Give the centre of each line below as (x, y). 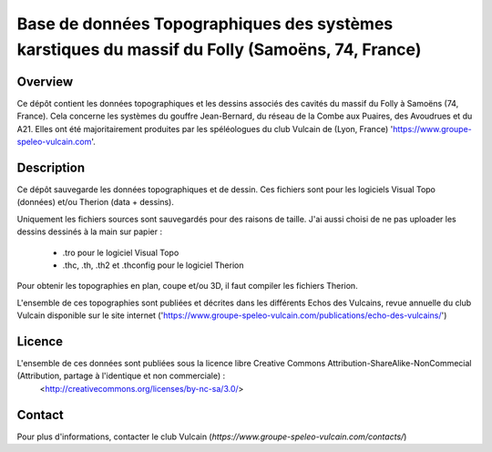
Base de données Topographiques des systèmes (205, 24)
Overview (45, 82)
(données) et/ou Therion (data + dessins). (96, 202)
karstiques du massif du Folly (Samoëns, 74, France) (219, 49)
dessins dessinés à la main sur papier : (90, 231)
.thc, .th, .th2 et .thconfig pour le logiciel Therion (153, 265)
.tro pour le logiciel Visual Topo (121, 252)
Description (51, 167)
